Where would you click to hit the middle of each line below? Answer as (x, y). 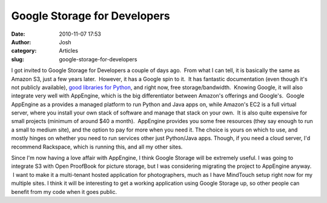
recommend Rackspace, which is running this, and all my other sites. (97, 147)
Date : (18, 34)
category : (24, 51)
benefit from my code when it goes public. (64, 191)
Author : (21, 42)
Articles (69, 51)
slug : (18, 59)
